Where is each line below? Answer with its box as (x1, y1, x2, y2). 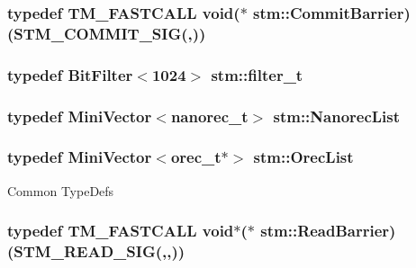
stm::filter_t (211, 63, 303, 85)
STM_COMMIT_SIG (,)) (14, 22, 206, 44)
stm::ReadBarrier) (260, 219, 396, 242)
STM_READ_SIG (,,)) (14, 240, 185, 263)
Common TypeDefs (7, 181, 114, 200)
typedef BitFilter (7, 63, 133, 85)
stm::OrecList (253, 146, 354, 168)
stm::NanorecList (273, 104, 401, 127)
